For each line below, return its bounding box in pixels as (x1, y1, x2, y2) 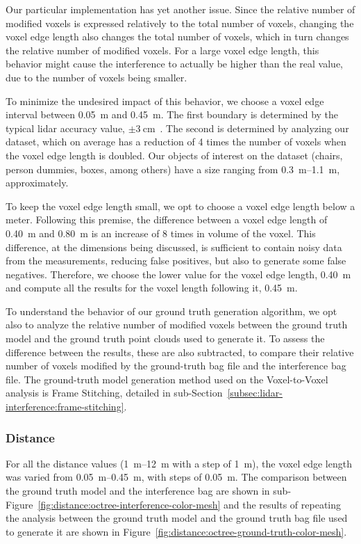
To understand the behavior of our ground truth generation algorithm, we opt (6, 303, 337, 318)
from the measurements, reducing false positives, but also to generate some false (6, 253, 346, 268)
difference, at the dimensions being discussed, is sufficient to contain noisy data (6, 239, 342, 254)
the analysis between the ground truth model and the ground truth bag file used (6, 511, 348, 525)
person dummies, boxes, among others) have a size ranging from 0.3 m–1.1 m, (6, 161, 340, 176)
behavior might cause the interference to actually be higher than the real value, (6, 56, 343, 71)
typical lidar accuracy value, (6, 120, 125, 135)
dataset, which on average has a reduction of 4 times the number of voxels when (6, 134, 346, 149)
